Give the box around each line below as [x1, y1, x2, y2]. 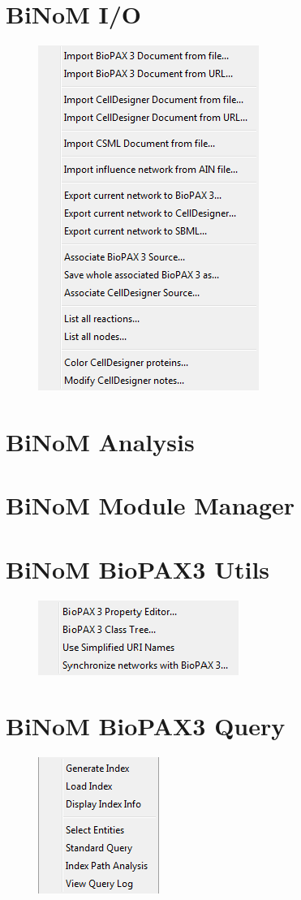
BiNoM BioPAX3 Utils [6, 552, 270, 585]
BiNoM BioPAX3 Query [6, 709, 286, 743]
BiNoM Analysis [6, 424, 195, 458]
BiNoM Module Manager [6, 489, 295, 522]
